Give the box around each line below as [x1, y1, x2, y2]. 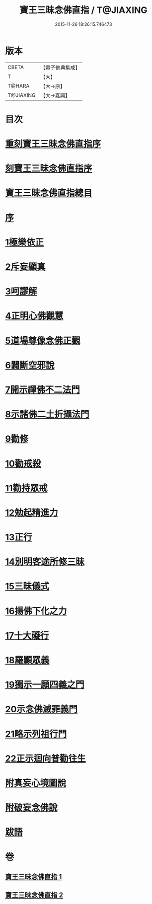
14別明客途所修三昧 [5, 556, 85, 568]
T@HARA [7, 82, 30, 89]
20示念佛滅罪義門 [5, 704, 78, 715]
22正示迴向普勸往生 [5, 753, 86, 764]
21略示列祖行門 [5, 728, 67, 740]
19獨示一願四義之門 [5, 679, 84, 690]
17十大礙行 [5, 630, 49, 641]
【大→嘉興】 [40, 92, 71, 99]
